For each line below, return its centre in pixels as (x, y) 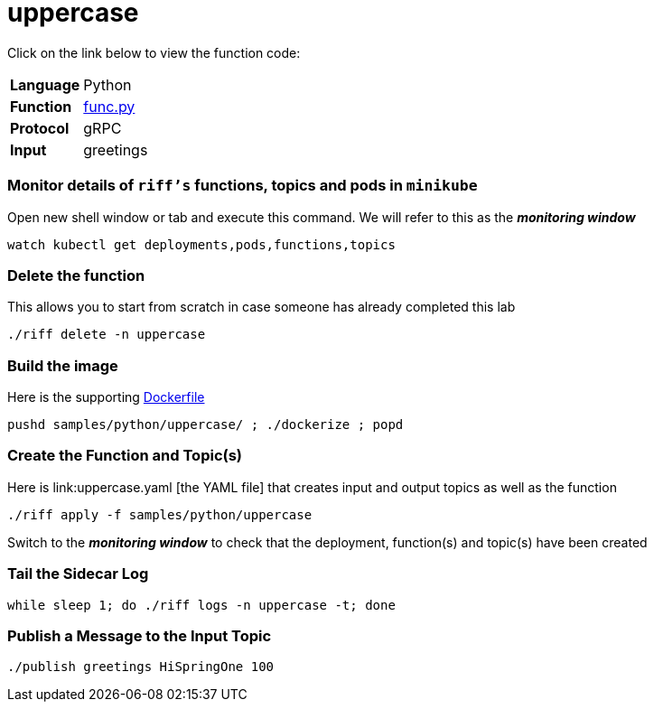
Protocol (40, 128)
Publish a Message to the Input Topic (140, 635)
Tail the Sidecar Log (78, 574)
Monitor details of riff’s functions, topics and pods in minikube (243, 186)
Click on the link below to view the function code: (154, 52)
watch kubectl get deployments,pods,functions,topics (201, 244)
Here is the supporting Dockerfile (106, 397)
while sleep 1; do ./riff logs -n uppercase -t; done (201, 605)
